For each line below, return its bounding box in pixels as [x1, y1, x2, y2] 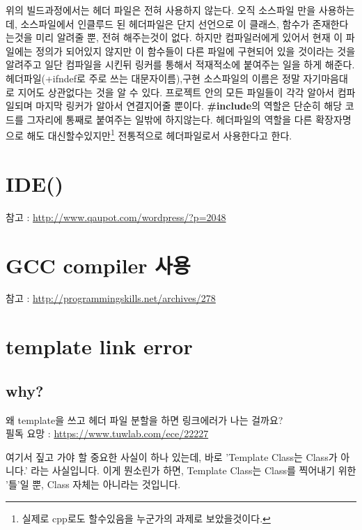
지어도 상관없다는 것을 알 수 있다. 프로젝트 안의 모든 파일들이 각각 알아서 [17, 84, 334, 99]
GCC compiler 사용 [6, 250, 191, 279]
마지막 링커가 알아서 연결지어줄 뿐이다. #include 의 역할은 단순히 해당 [36, 98, 343, 113]
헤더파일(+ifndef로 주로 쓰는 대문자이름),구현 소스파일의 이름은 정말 [6, 70, 300, 85]
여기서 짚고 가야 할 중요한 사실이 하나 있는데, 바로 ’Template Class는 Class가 [6, 449, 338, 464]
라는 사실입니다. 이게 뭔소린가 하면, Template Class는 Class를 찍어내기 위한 [31, 463, 356, 478]
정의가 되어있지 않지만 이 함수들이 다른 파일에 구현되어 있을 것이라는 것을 [36, 43, 356, 58]
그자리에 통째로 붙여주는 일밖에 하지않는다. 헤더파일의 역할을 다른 [26, 112, 313, 126]
